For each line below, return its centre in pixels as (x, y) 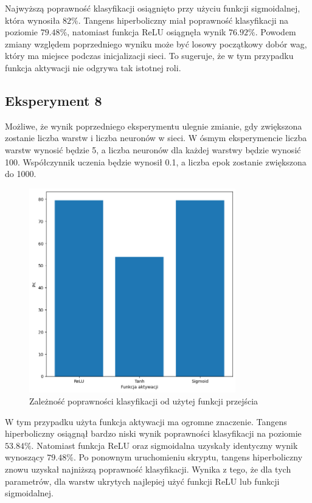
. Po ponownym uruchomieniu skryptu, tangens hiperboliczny (188, 457)
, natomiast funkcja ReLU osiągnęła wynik (147, 32)
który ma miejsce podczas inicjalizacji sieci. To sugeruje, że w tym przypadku (149, 56)
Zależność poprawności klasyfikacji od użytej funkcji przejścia (144, 401)
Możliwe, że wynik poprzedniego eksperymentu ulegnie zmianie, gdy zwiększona (154, 126)
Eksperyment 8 (54, 100)
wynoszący (25, 457)
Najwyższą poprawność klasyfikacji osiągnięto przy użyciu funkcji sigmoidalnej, (153, 8)
